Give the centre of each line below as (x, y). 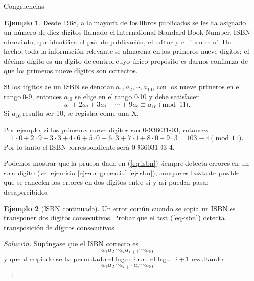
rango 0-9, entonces (33, 96)
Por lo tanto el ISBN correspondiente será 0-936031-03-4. (89, 146)
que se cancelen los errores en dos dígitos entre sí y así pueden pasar (106, 182)
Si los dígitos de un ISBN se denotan (59, 87)
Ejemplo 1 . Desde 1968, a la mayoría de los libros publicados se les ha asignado (125, 22)
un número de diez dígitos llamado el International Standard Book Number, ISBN (127, 32)
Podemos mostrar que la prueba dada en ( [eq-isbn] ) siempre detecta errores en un (127, 163)
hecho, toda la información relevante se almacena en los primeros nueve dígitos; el (127, 51)
